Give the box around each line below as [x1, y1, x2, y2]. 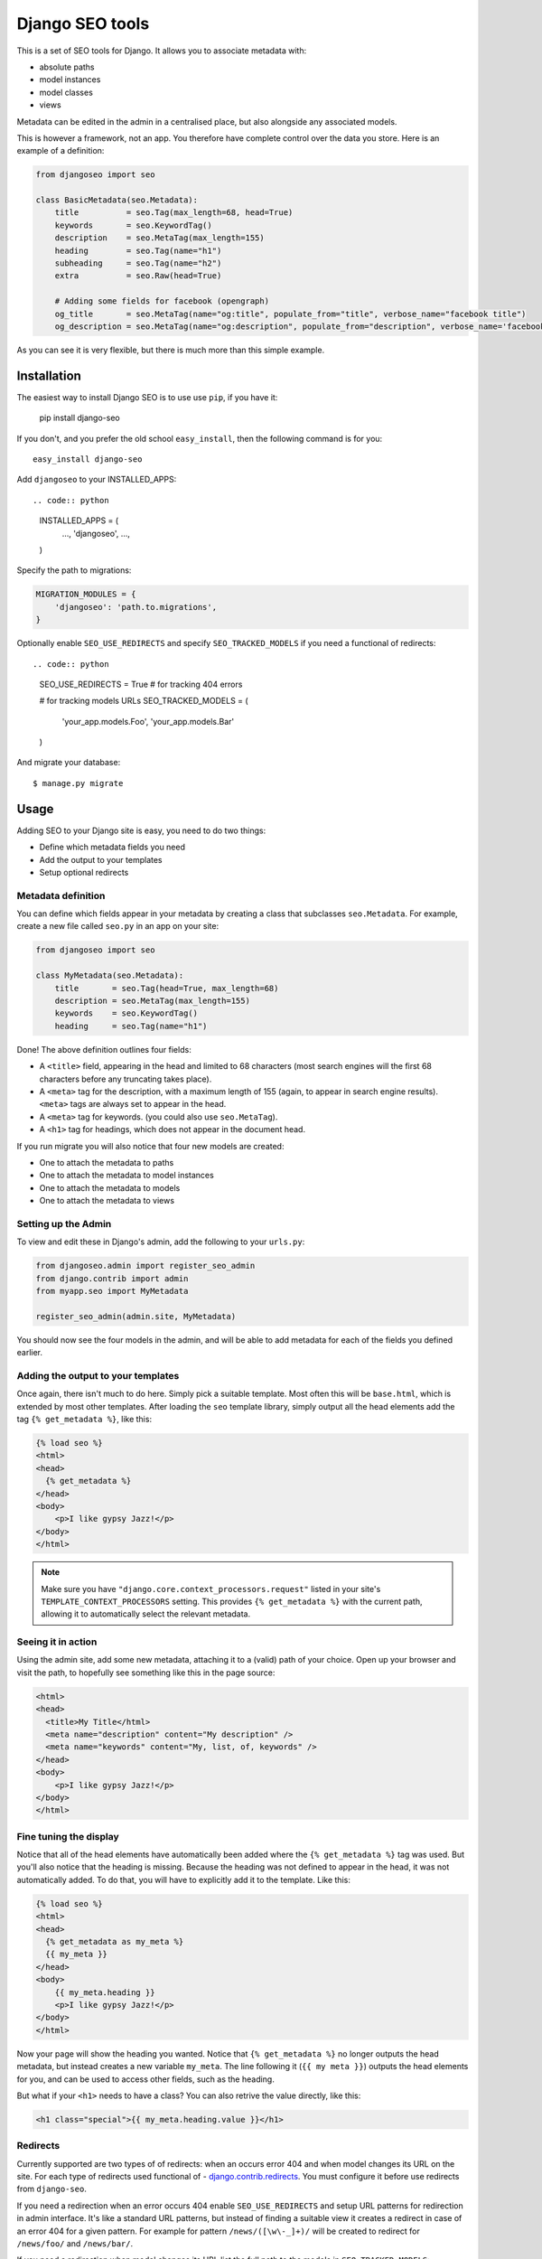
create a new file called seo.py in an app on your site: [16, 921, 220, 932]
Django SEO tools [16, 14, 150, 33]
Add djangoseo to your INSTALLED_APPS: [16, 474, 177, 485]
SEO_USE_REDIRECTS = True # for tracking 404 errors [39, 679, 243, 689]
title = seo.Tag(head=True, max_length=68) [54, 983, 279, 993]
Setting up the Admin [16, 1217, 112, 1230]
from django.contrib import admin [35, 1273, 189, 1283]
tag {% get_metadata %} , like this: [16, 1414, 153, 1425]
